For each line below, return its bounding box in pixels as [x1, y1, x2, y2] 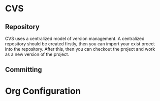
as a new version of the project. [5, 51, 69, 57]
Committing [5, 66, 42, 74]
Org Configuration [5, 85, 81, 97]
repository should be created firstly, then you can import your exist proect [5, 41, 155, 47]
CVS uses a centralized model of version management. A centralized [5, 35, 145, 41]
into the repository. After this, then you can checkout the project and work [5, 46, 155, 52]
